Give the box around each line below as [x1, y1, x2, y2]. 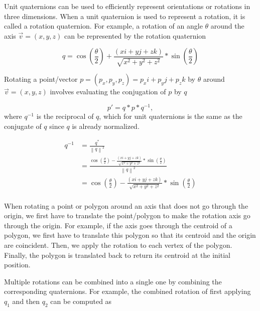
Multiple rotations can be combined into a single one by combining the [4, 276, 222, 286]
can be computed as [50, 296, 112, 306]
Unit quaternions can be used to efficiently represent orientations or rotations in [4, 1, 250, 11]
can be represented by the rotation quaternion [64, 30, 206, 41]
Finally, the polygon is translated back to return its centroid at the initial [4, 249, 230, 260]
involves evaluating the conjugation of [50, 86, 166, 97]
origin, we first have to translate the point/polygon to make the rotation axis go [4, 210, 250, 221]
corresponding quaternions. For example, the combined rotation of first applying [4, 286, 251, 296]
